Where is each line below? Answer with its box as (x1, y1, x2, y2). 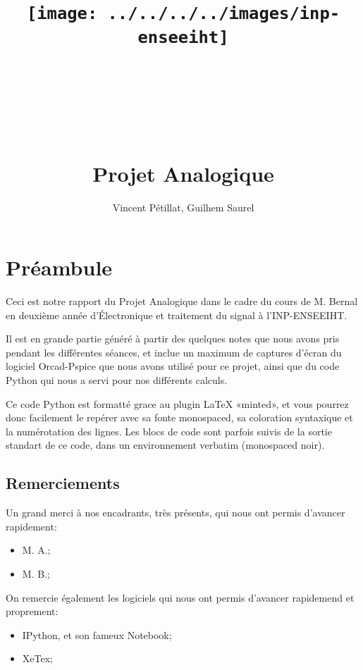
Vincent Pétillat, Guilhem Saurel (112, 199, 254, 214)
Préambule (6, 253, 113, 282)
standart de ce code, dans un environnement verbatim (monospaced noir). (6, 438, 325, 452)
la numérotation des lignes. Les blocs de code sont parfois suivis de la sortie (6, 423, 332, 438)
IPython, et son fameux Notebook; (22, 627, 172, 642)
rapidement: (6, 519, 57, 533)
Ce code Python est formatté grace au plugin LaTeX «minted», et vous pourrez (6, 396, 349, 411)
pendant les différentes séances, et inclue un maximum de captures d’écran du (6, 345, 342, 359)
